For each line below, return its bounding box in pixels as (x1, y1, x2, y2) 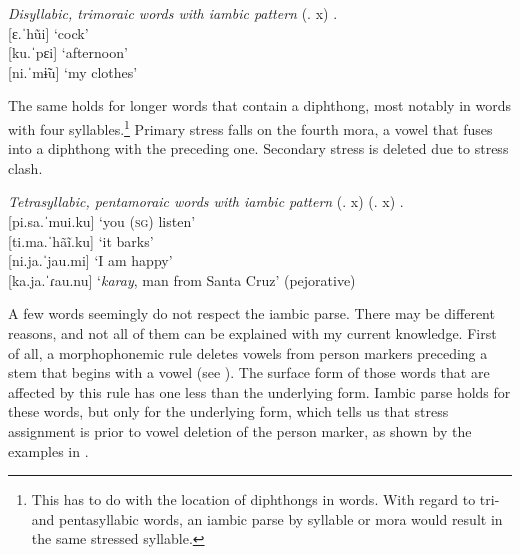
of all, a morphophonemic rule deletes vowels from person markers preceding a (8, 342, 488, 363)
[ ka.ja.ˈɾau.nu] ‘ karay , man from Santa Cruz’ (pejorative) (8, 269, 356, 290)
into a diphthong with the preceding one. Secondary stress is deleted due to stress (8, 138, 509, 159)
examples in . (8, 440, 89, 461)
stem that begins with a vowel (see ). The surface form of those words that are (8, 362, 490, 383)
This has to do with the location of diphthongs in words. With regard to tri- (31, 489, 500, 510)
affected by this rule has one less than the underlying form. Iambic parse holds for (8, 381, 511, 402)
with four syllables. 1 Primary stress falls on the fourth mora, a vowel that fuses (8, 115, 493, 139)
